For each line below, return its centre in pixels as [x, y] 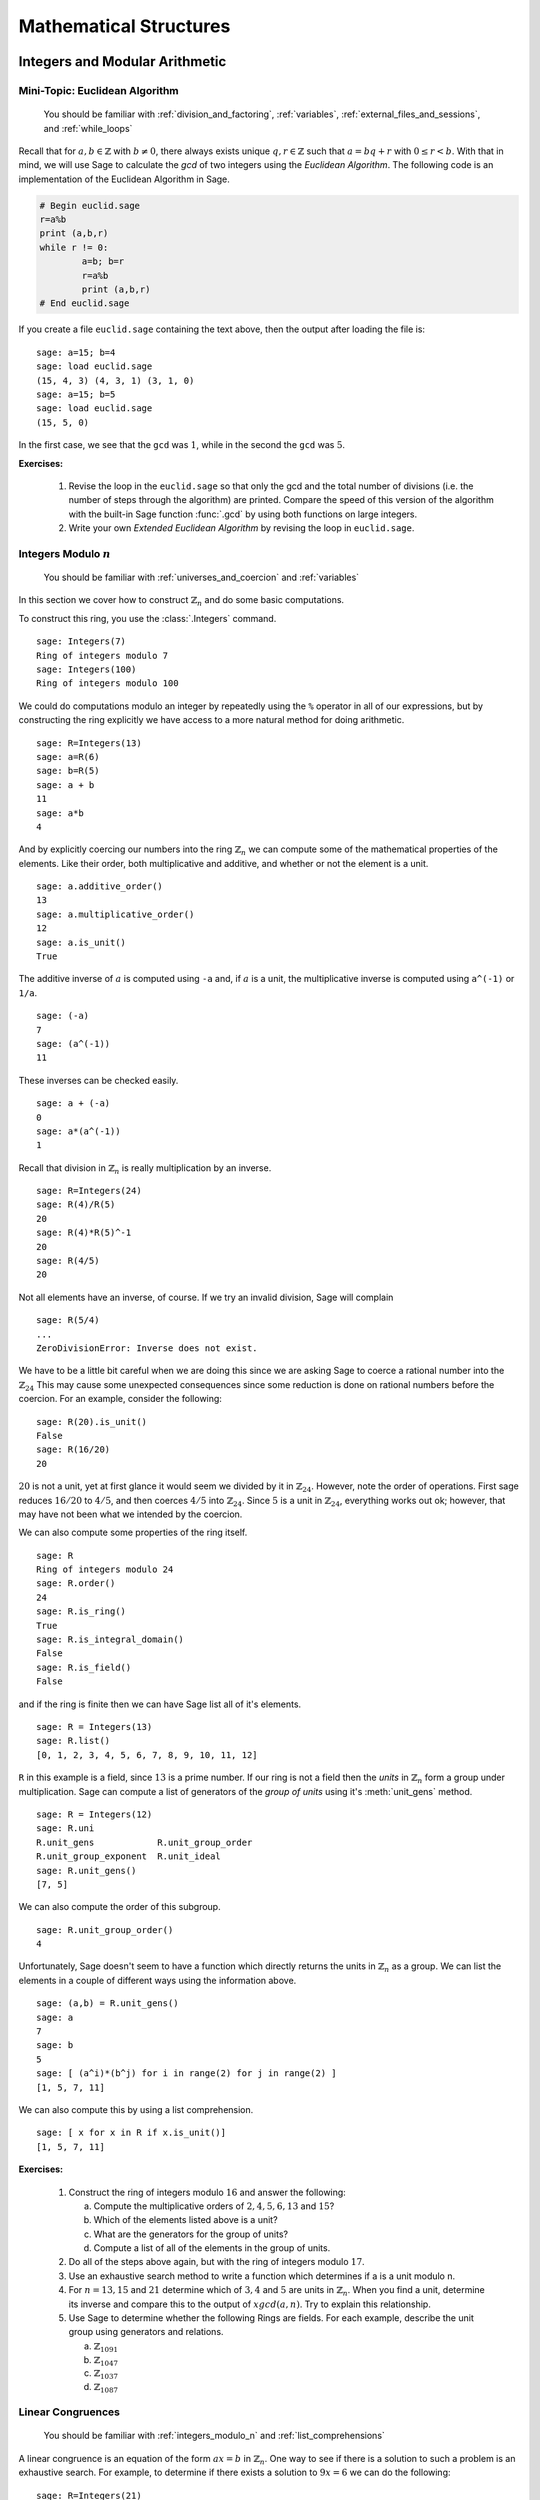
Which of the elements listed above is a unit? [186, 2220]
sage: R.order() [76, 1583]
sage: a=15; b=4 [76, 352]
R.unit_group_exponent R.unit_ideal [129, 1856]
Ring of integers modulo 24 [105, 1569]
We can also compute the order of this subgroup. [119, 1907]
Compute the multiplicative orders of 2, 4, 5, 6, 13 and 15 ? [214, 2206]
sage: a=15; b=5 [76, 394]
